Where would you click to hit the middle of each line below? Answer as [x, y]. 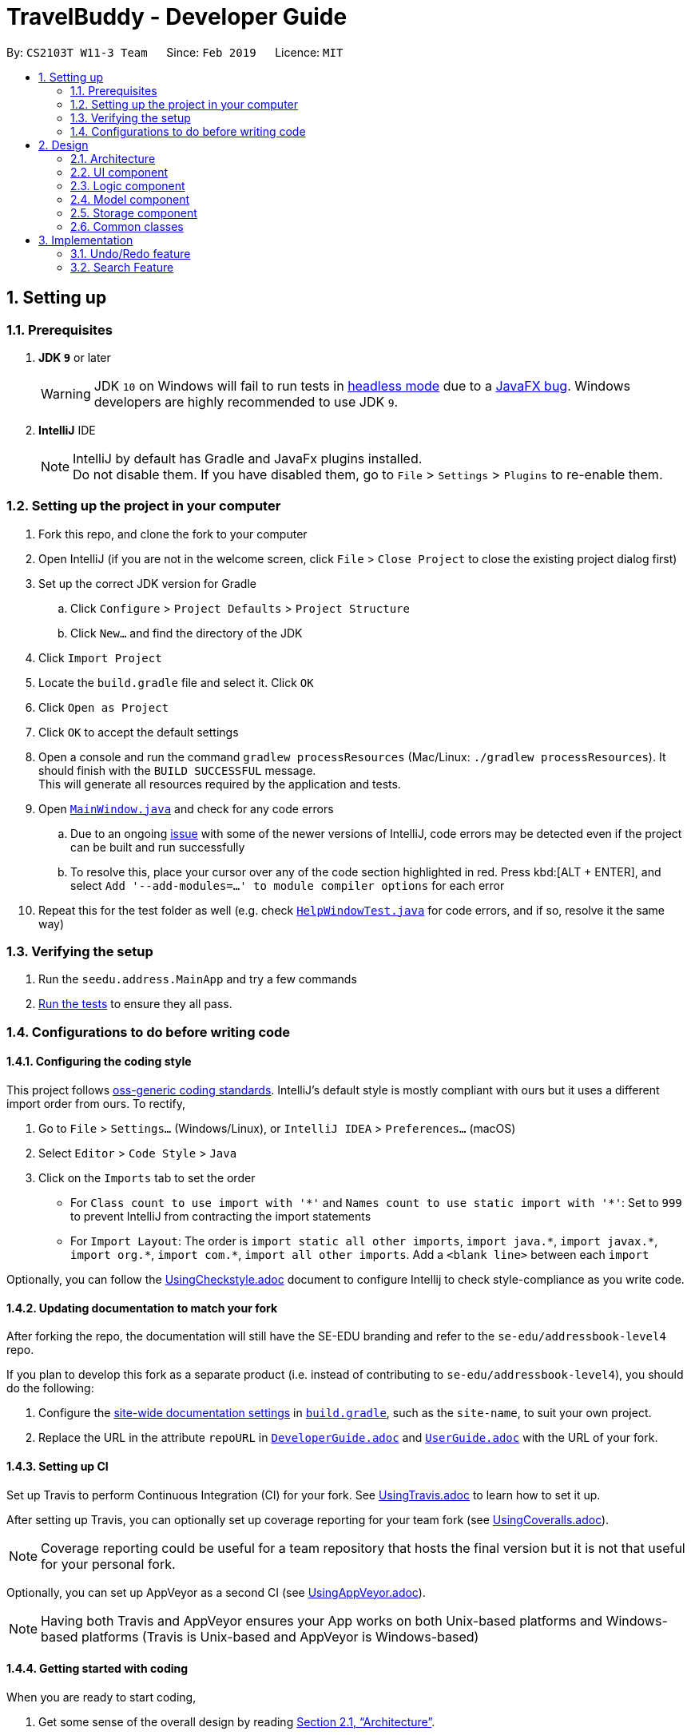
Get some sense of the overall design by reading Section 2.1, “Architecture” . [237, 1721]
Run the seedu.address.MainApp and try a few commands [198, 979]
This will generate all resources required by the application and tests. [220, 784]
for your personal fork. [108, 1564]
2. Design [64, 145]
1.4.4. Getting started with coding [97, 1669]
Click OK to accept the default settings [139, 732]
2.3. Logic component [128, 185]
